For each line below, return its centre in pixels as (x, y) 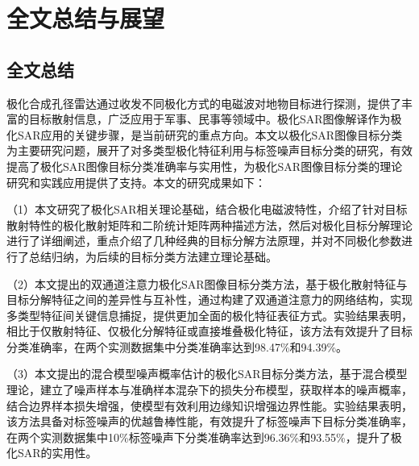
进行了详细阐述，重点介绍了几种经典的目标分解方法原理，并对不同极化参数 (204, 241)
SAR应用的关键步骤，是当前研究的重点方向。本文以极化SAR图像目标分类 (210, 134)
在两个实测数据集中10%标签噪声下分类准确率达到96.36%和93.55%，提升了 (199, 437)
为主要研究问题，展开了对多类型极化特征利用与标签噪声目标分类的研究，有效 (209, 150)
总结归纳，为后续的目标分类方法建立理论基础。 (153, 256)
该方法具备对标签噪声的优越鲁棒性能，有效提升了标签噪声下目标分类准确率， (209, 421)
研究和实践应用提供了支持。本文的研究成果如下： (136, 182)
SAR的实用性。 (57, 453)
